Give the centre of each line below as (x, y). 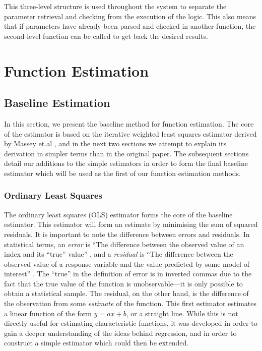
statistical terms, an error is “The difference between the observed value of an (124, 244)
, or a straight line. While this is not (182, 313)
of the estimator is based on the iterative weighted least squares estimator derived (130, 133)
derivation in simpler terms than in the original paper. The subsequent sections (126, 153)
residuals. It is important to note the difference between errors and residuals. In (127, 234)
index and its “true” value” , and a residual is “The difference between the (119, 254)
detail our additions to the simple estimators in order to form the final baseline (126, 163)
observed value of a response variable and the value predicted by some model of (127, 264)
